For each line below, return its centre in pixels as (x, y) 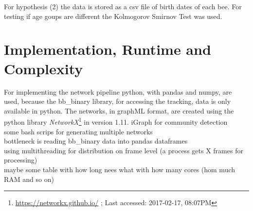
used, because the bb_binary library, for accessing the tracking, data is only (117, 101)
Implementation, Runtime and (108, 49)
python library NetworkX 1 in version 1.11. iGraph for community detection (116, 121)
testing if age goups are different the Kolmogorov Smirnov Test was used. (113, 16)
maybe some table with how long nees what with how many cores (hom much (120, 169)
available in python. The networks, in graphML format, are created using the (119, 110)
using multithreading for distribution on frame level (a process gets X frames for (124, 150)
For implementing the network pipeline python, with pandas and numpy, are (118, 91)
